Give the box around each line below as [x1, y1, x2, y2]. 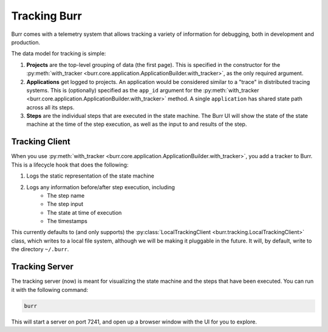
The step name [47, 192, 85, 199]
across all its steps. [26, 103, 75, 111]
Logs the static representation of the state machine [26, 172, 155, 179]
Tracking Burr [11, 9, 82, 22]
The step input [47, 201, 84, 208]
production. [11, 38, 41, 46]
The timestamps [47, 218, 87, 225]
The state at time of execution [47, 209, 122, 216]
